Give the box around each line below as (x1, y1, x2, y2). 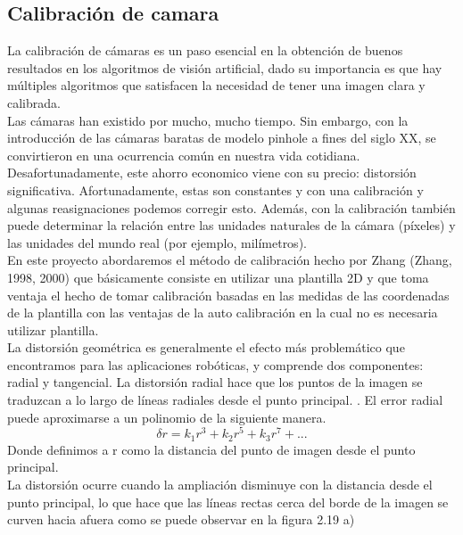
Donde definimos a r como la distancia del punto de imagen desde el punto (7, 440, 416, 458)
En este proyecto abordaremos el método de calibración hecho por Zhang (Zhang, (7, 251, 452, 269)
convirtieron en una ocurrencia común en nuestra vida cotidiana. (7, 145, 360, 164)
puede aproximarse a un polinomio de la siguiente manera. (7, 407, 327, 426)
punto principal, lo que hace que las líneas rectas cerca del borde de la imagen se (7, 492, 449, 511)
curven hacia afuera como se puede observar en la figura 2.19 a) (7, 510, 355, 529)
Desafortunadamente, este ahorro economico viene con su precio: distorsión (7, 163, 417, 182)
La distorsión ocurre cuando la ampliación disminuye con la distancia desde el (7, 474, 433, 493)
